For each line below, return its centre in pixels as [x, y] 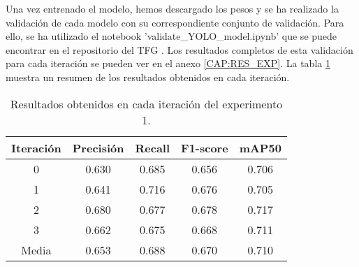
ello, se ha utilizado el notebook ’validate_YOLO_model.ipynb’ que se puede [171, 36]
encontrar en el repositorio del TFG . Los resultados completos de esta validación [179, 49]
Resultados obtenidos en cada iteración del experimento [146, 103]
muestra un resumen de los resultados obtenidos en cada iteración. [148, 77]
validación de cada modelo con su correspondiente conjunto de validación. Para [175, 22]
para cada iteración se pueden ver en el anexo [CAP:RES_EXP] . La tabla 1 [168, 63]
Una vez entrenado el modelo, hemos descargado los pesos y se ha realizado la [172, 8]
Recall [153, 147]
